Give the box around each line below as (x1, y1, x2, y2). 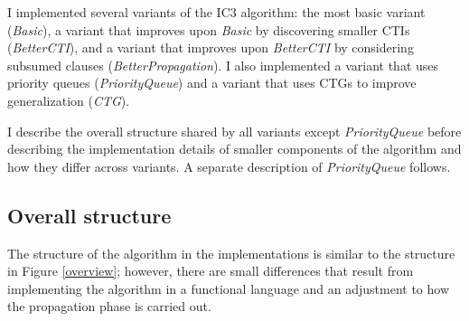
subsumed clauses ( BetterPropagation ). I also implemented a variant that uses (7, 55, 439, 74)
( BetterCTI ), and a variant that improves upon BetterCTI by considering (7, 38, 414, 57)
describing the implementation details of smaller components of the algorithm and (7, 139, 462, 158)
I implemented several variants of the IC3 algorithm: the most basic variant (7, 3, 426, 21)
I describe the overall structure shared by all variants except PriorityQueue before (7, 121, 462, 140)
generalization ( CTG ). (7, 90, 130, 109)
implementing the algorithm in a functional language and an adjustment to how (7, 279, 449, 297)
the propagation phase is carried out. (7, 297, 211, 316)
